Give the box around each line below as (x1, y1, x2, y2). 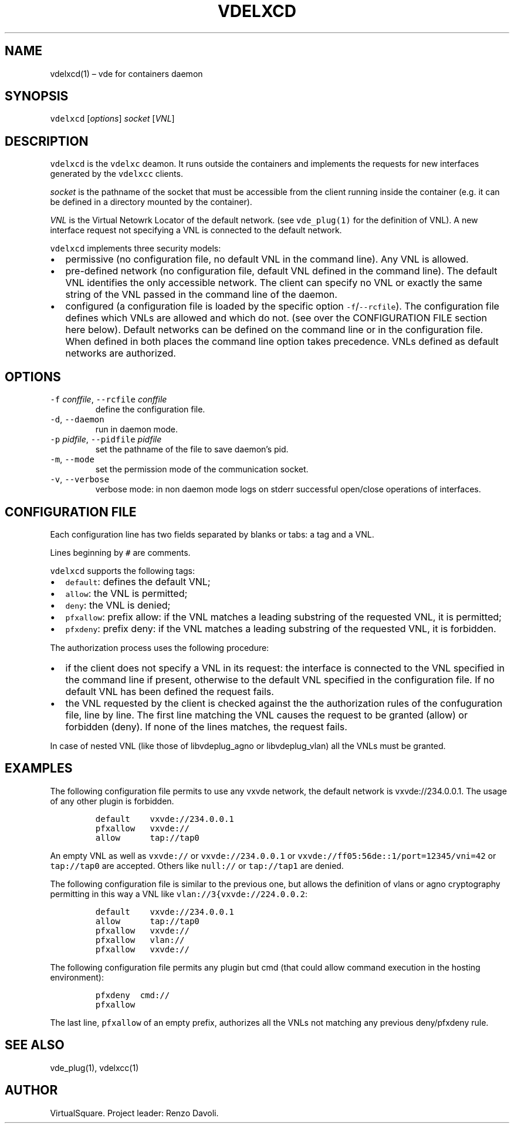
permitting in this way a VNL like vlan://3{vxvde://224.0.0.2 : (50, 888, 308, 899)
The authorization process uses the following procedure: (50, 642, 269, 653)
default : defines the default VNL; (65, 575, 211, 587)
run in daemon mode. (95, 424, 178, 435)
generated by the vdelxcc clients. (50, 169, 183, 179)
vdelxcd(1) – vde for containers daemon (50, 68, 203, 79)
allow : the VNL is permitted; (65, 587, 188, 599)
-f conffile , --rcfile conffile (50, 394, 167, 405)
